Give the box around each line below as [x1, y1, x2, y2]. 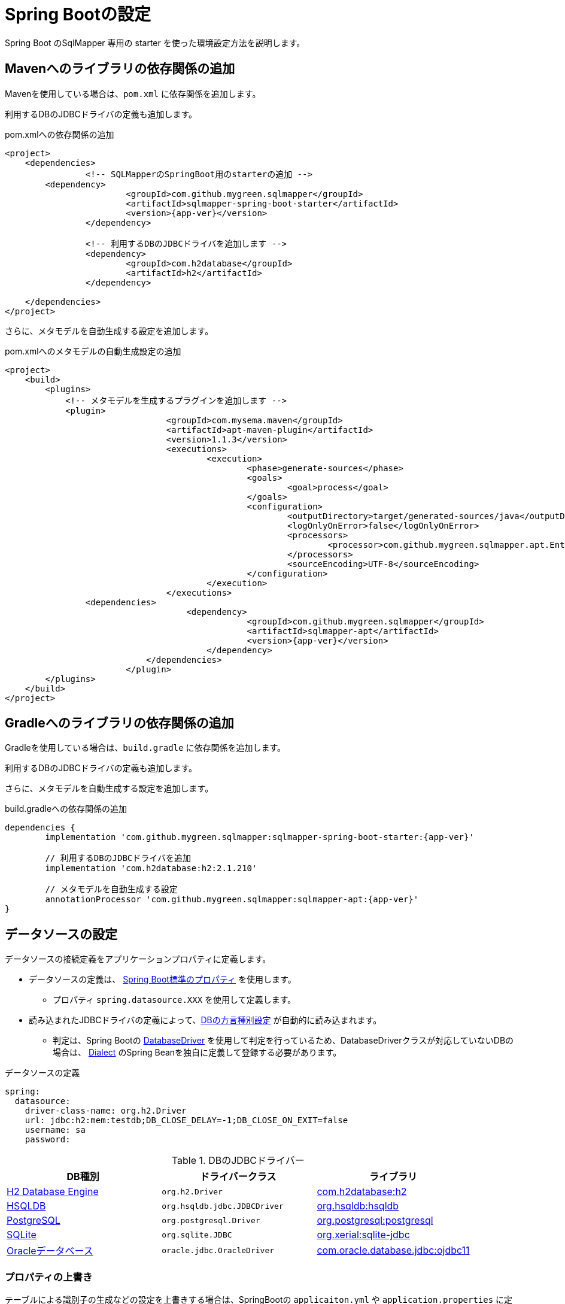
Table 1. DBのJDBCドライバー [171, 1154, 305, 1167]
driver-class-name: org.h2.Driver [25, 1106, 187, 1116]
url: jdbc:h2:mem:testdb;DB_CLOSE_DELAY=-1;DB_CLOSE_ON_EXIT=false [25, 1115, 348, 1126]
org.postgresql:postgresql [317, 1214, 433, 1227]
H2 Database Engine [7, 1185, 99, 1198]
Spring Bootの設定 [5, 4, 151, 25]
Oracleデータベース [7, 1245, 93, 1257]
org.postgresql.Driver [162, 1215, 260, 1225]
